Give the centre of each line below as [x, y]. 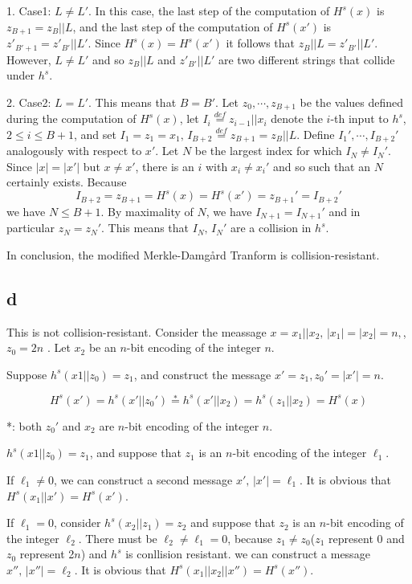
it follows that [261, 43]
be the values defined [352, 102]
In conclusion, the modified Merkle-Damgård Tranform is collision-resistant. [193, 254]
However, [29, 59]
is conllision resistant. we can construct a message [248, 554]
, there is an [165, 166]
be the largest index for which [268, 151]
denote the [297, 118]
